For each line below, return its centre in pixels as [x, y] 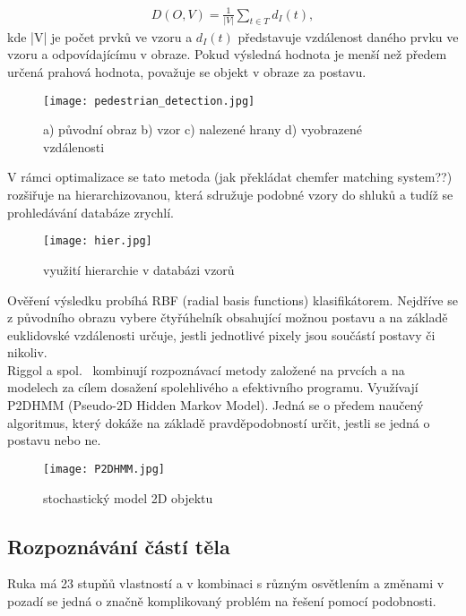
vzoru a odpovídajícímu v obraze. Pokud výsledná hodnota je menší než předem [227, 54]
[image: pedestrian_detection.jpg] [149, 101]
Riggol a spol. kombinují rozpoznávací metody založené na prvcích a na [206, 369]
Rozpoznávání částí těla [119, 546]
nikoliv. [27, 352]
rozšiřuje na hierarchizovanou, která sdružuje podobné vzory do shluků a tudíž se [230, 195]
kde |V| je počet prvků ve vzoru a [100, 36]
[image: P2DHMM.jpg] [104, 469]
